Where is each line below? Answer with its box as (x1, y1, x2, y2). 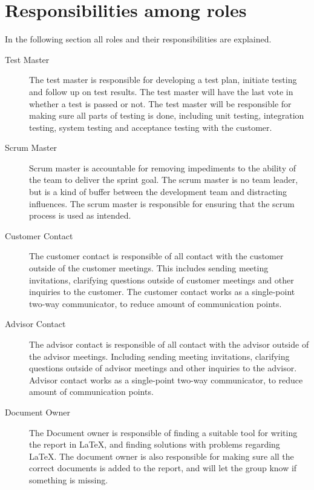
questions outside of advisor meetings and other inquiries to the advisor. (29, 362, 297, 374)
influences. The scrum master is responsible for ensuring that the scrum (29, 197, 295, 210)
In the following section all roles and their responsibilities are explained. (5, 33, 272, 45)
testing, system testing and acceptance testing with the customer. (29, 121, 272, 133)
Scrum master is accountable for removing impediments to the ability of (29, 161, 296, 174)
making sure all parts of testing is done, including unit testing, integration (29, 109, 304, 122)
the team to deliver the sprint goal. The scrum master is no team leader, (29, 173, 298, 186)
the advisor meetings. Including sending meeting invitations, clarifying (29, 349, 290, 362)
